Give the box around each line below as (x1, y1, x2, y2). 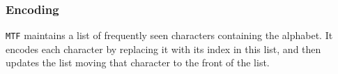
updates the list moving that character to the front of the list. (6, 55, 270, 70)
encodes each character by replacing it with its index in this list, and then (6, 41, 321, 56)
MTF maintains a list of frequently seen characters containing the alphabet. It (6, 28, 333, 43)
